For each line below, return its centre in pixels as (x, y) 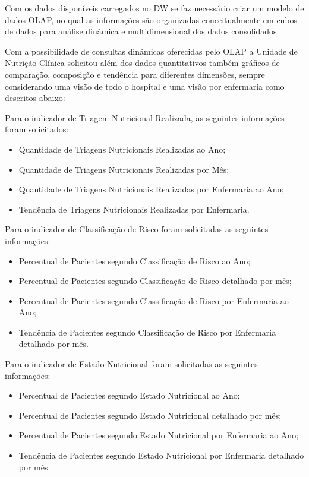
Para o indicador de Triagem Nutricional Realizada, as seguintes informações (145, 117)
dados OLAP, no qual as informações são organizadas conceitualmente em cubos (151, 19)
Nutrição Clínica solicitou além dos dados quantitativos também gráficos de (142, 63)
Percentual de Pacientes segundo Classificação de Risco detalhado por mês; (155, 281)
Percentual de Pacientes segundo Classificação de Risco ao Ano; (135, 260)
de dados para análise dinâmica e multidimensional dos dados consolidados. (142, 31)
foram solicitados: (37, 129)
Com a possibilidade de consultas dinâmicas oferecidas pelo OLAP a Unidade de (151, 51)
